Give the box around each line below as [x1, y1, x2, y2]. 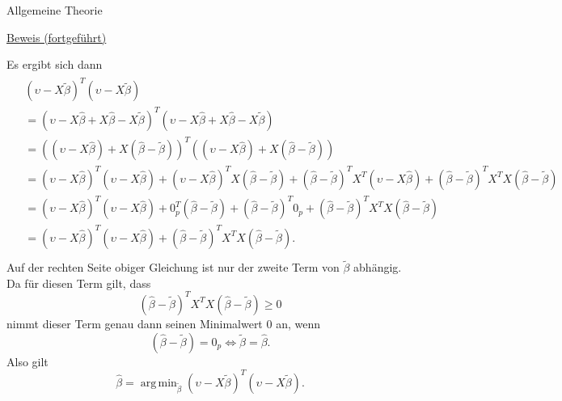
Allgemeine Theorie [6, 2, 103, 18]
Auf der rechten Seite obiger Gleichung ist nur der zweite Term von [6, 259, 340, 276]
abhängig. [353, 259, 402, 276]
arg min [140, 377, 177, 389]
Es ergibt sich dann [6, 56, 103, 73]
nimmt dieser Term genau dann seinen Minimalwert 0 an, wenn [6, 314, 320, 331]
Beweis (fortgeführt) [6, 28, 107, 45]
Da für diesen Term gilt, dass [6, 274, 151, 291]
